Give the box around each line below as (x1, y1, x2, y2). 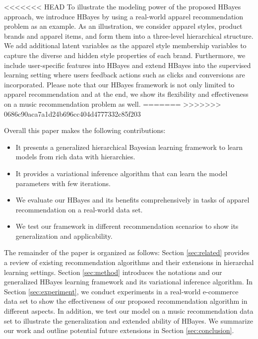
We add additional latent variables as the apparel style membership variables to (4, 40, 247, 51)
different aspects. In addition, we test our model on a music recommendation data (4, 306, 254, 316)
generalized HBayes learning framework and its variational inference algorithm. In (4, 276, 253, 287)
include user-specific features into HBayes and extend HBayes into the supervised (4, 60, 251, 70)
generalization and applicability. (15, 230, 113, 241)
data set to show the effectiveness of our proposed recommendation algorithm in (4, 296, 248, 306)
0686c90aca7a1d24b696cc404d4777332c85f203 (4, 108, 141, 119)
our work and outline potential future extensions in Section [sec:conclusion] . (4, 325, 234, 336)
